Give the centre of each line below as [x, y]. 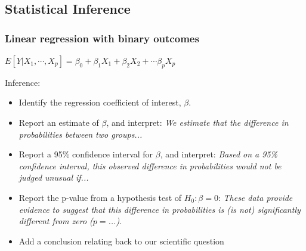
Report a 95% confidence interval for [86, 154]
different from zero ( [56, 221]
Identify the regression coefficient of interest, [100, 102]
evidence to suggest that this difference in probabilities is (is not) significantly [160, 209]
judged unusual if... [54, 177]
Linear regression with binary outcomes [102, 38]
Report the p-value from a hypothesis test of [100, 197]
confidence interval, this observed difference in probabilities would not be [150, 165]
